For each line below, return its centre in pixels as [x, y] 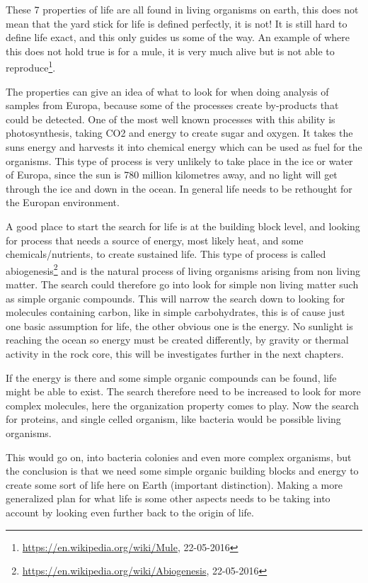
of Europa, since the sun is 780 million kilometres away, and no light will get [172, 175]
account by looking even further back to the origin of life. [130, 512]
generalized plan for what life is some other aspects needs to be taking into [168, 498]
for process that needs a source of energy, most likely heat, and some [155, 240]
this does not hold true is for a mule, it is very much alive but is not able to [170, 51]
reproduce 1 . [31, 67]
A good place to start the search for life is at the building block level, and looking [183, 226]
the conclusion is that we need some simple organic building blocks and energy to [182, 471]
